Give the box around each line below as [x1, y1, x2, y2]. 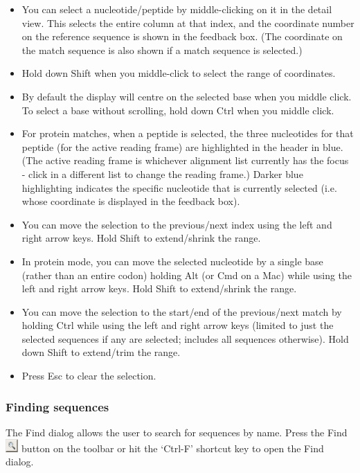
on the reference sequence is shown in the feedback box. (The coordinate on [21, 29, 343, 44]
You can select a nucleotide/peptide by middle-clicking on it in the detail [21, 2, 332, 16]
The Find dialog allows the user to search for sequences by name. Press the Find [6, 425, 348, 439]
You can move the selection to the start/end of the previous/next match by [21, 304, 342, 319]
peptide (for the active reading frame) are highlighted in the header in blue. [21, 139, 343, 154]
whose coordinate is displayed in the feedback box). [21, 194, 240, 208]
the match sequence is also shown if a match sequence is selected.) [21, 42, 303, 57]
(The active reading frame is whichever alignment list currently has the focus [21, 153, 349, 168]
